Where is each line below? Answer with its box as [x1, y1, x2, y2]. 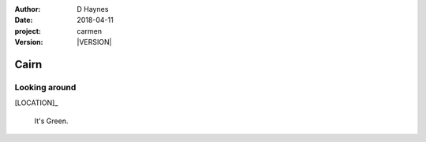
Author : [14, 5, 41, 13]
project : [14, 26, 41, 35]
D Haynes [77, 5, 109, 13]
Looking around [14, 82, 77, 93]
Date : [14, 16, 33, 25]
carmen [77, 26, 103, 35]
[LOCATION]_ [14, 98, 58, 107]
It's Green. [34, 116, 69, 126]
